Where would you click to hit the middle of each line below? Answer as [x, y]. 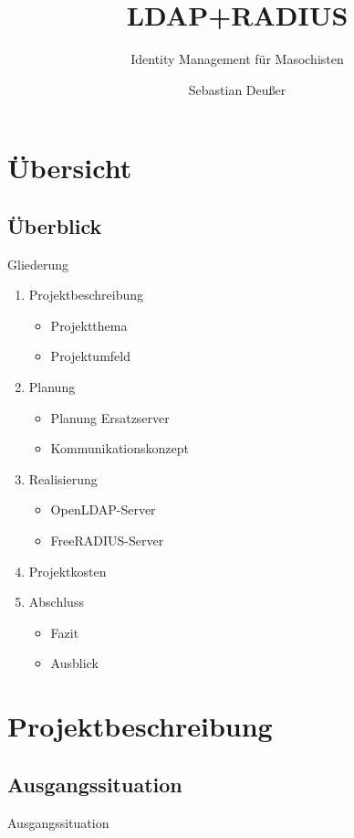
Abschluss [56, 602]
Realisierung [63, 478]
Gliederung [38, 264]
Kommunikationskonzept [120, 448]
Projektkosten [68, 571]
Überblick [55, 225]
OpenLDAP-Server [103, 509]
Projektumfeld [90, 356]
